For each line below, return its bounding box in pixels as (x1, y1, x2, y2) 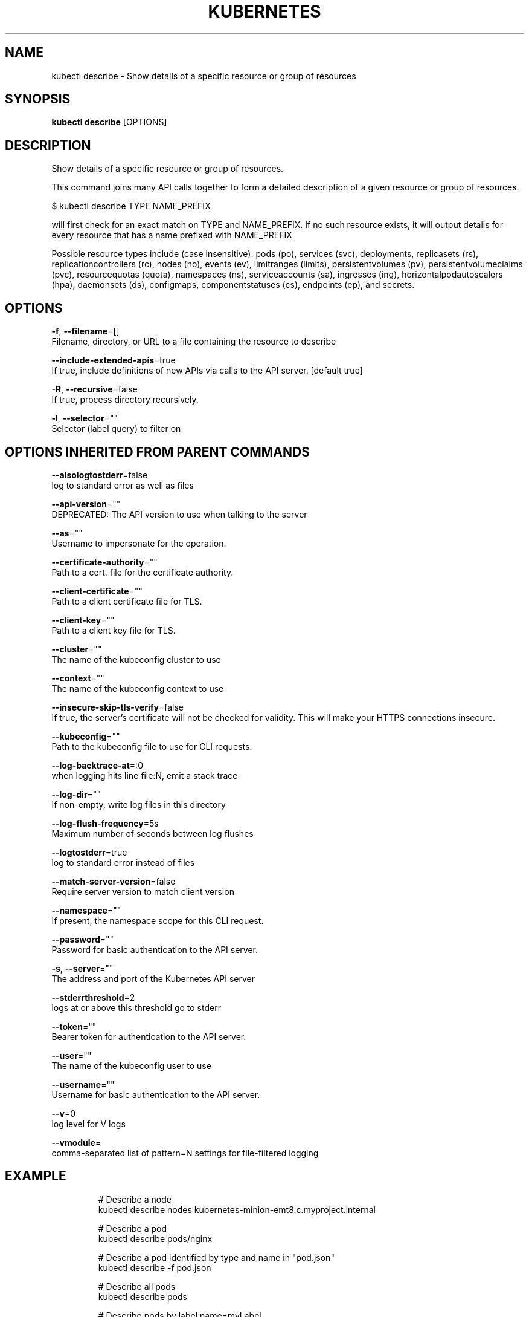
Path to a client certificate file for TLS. (51, 596, 202, 606)
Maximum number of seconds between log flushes (51, 828, 254, 839)
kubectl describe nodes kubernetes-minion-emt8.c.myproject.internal (98, 1204, 376, 1215)
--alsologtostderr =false (51, 469, 148, 480)
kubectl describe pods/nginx (98, 1233, 213, 1244)
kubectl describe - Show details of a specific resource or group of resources (51, 70, 356, 81)
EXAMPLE (5, 1168, 66, 1184)
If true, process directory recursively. (51, 394, 199, 405)
